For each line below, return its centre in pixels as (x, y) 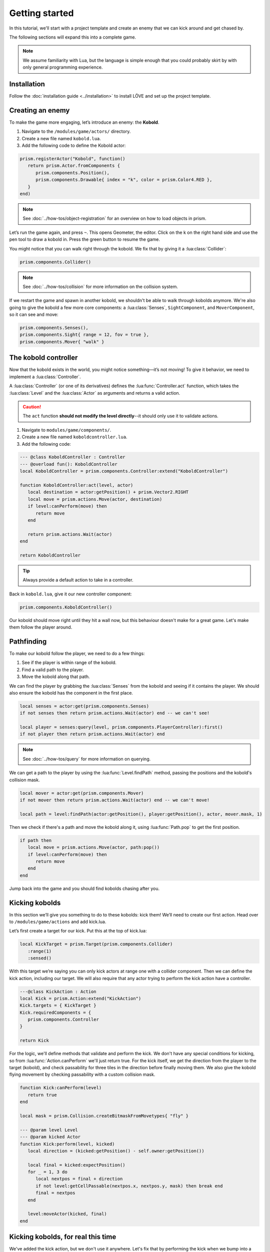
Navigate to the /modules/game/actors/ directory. (76, 131)
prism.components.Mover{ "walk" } (62, 342)
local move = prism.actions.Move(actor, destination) (95, 499)
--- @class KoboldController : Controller (72, 457)
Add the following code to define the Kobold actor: (74, 146)
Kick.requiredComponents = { (55, 1012)
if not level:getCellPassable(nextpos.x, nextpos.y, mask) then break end (129, 1186)
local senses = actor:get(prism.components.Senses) (84, 706)
